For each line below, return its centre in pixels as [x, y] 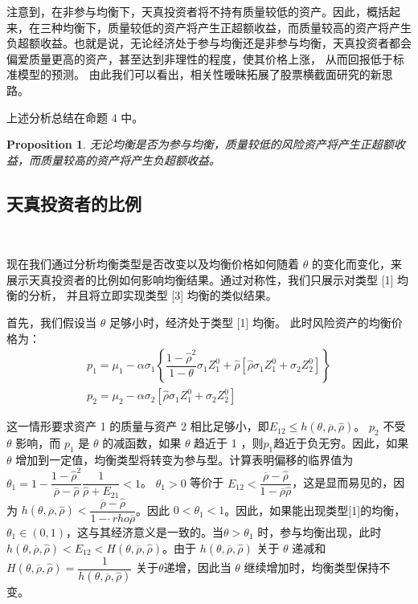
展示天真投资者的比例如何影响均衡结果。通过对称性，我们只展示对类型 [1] [200, 279]
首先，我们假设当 [51, 322]
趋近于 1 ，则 [229, 442]
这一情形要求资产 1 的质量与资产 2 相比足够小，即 [138, 426]
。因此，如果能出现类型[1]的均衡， [315, 510]
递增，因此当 [197, 567]
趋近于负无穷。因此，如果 [341, 442]
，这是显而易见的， [343, 482]
